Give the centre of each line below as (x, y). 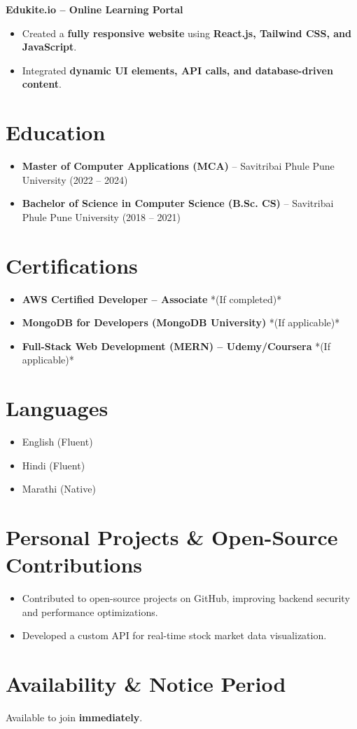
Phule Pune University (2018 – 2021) (101, 216)
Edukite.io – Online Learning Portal (94, 9)
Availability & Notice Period (146, 684)
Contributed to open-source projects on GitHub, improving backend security (186, 598)
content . (42, 84)
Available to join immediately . (74, 717)
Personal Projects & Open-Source (172, 537)
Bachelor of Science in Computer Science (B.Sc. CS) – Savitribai (178, 203)
